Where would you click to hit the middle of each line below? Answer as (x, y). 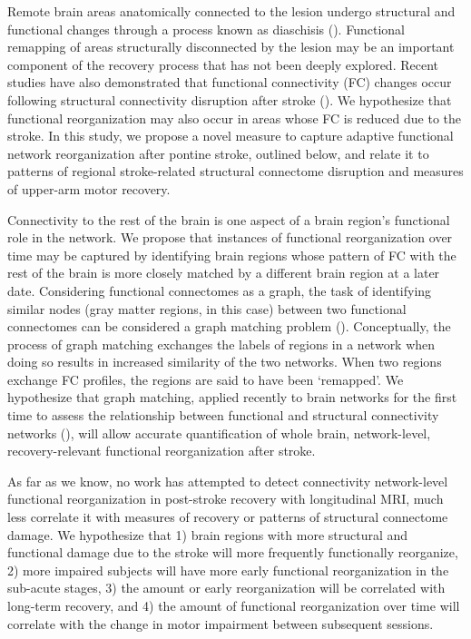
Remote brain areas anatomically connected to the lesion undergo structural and (231, 11)
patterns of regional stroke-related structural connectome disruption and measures (235, 171)
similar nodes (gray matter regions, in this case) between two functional (207, 308)
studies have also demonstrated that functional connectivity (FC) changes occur (230, 82)
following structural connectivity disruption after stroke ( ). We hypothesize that (230, 99)
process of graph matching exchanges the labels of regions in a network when (221, 344)
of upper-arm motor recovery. (89, 188)
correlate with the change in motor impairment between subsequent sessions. (221, 623)
